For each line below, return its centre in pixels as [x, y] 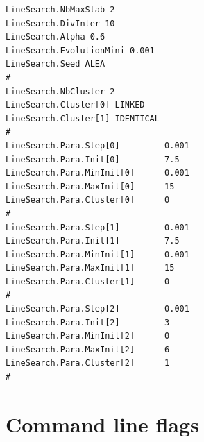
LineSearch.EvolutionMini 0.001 [80, 50]
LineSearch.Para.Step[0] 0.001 [97, 145]
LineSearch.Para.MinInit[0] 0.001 [97, 173]
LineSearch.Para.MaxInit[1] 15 [90, 268]
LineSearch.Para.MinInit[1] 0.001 [97, 254]
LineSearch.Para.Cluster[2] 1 [88, 363]
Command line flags [102, 424]
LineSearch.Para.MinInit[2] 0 [88, 336]
